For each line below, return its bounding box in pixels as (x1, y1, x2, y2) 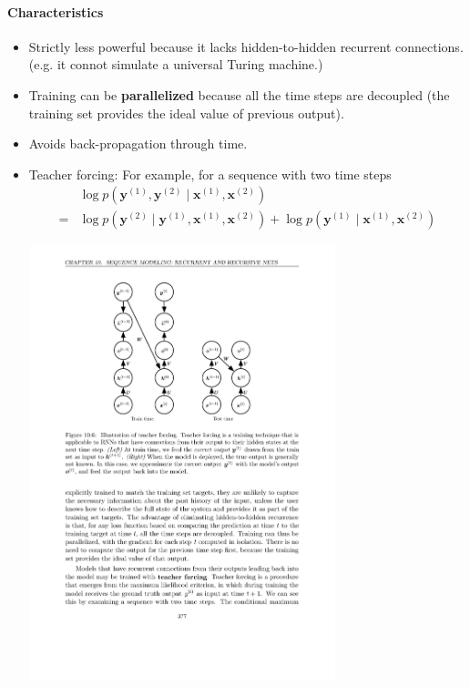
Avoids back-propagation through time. (28, 134, 248, 153)
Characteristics (7, 2, 104, 21)
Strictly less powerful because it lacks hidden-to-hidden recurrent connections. (28, 36, 464, 56)
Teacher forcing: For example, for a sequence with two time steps (28, 164, 392, 183)
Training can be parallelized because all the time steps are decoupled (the (28, 85, 450, 104)
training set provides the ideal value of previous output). (28, 103, 344, 122)
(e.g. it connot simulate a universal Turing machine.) (28, 55, 323, 74)
